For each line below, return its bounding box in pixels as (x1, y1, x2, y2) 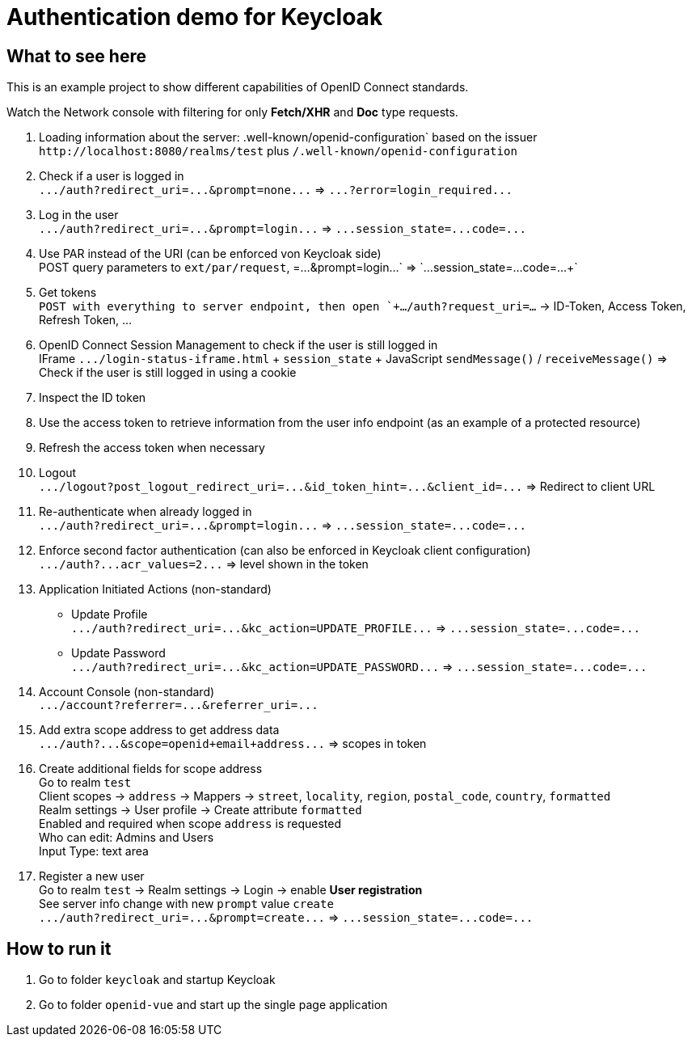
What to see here (6, 45, 146, 66)
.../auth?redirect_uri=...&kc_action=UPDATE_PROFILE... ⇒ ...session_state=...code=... (71, 621, 640, 636)
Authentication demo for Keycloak (6, 3, 383, 31)
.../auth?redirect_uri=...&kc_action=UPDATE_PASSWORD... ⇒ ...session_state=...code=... (71, 660, 648, 674)
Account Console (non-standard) (39, 685, 215, 699)
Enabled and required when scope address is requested (39, 817, 341, 831)
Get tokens (39, 285, 97, 300)
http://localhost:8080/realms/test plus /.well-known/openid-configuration (39, 144, 517, 158)
